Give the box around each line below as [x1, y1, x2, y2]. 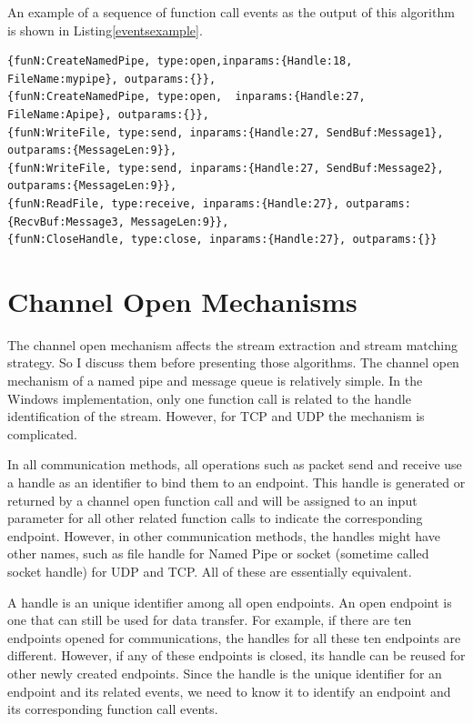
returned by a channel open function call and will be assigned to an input [7, 490, 418, 509]
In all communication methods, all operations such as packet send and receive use [7, 455, 462, 474]
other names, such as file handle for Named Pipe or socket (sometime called [7, 544, 429, 563]
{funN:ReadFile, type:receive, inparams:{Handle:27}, [7, 196, 340, 210]
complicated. [7, 424, 77, 443]
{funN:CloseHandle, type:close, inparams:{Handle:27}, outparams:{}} [7, 233, 438, 246]
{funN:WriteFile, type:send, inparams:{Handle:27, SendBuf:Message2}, [7, 161, 444, 175]
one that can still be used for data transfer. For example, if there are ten [7, 610, 412, 629]
